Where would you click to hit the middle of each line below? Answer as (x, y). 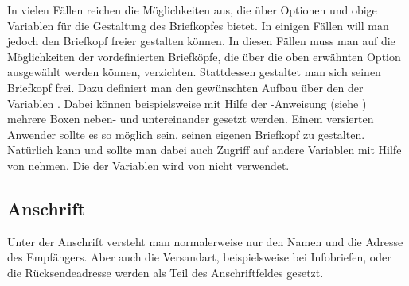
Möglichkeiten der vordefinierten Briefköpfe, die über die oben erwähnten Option (204, 56)
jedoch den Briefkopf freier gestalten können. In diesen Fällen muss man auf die (201, 41)
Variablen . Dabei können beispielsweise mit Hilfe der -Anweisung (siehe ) (187, 103)
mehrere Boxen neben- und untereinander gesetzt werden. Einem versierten (191, 119)
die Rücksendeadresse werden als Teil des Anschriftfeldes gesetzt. (166, 272)
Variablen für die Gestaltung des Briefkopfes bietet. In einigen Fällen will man (198, 25)
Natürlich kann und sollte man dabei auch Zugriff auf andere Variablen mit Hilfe (204, 150)
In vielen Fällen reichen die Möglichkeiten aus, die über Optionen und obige (192, 10)
